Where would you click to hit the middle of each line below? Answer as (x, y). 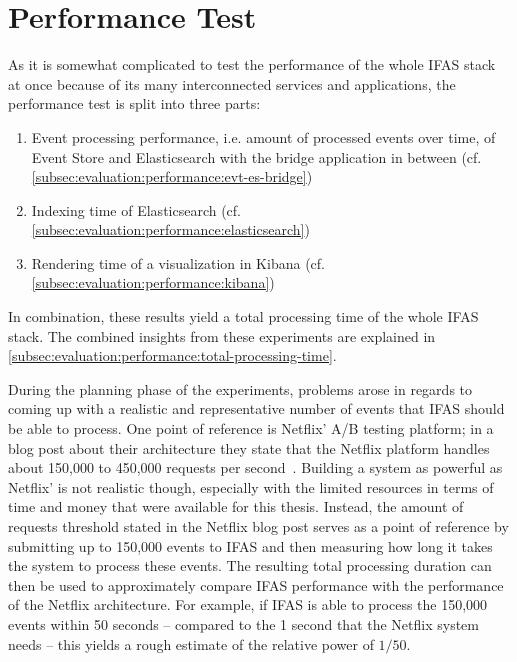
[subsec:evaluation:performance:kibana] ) (153, 282)
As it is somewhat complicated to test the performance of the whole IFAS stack (252, 64)
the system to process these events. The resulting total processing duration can (250, 565)
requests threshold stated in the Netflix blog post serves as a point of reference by (258, 526)
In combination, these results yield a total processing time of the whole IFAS (243, 316)
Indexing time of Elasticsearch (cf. (136, 209)
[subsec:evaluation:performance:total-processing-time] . (172, 355)
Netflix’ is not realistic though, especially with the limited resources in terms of (251, 486)
